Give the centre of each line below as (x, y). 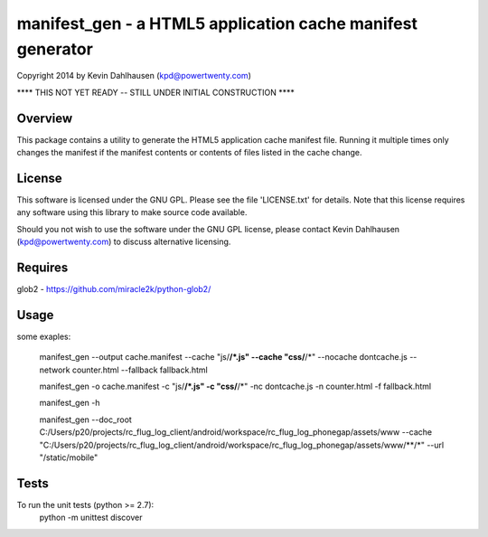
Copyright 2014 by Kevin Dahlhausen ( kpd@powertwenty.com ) (134, 76)
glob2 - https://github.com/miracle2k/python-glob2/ (114, 289)
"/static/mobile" (69, 457)
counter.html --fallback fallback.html (140, 370)
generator (55, 49)
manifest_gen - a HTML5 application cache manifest (217, 24)
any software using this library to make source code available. (132, 212)
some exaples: (44, 336)
